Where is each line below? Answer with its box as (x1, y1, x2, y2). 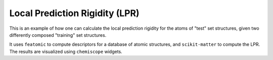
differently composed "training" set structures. (9, 32, 107, 38)
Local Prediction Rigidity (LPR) (9, 8, 140, 19)
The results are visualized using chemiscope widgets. (9, 48, 122, 54)
